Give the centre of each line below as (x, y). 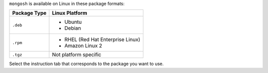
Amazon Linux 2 (84, 46)
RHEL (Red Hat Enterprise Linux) (102, 39)
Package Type (29, 13)
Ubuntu (73, 22)
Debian (73, 28)
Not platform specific (77, 55)
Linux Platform (70, 13)
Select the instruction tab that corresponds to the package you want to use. (86, 64)
